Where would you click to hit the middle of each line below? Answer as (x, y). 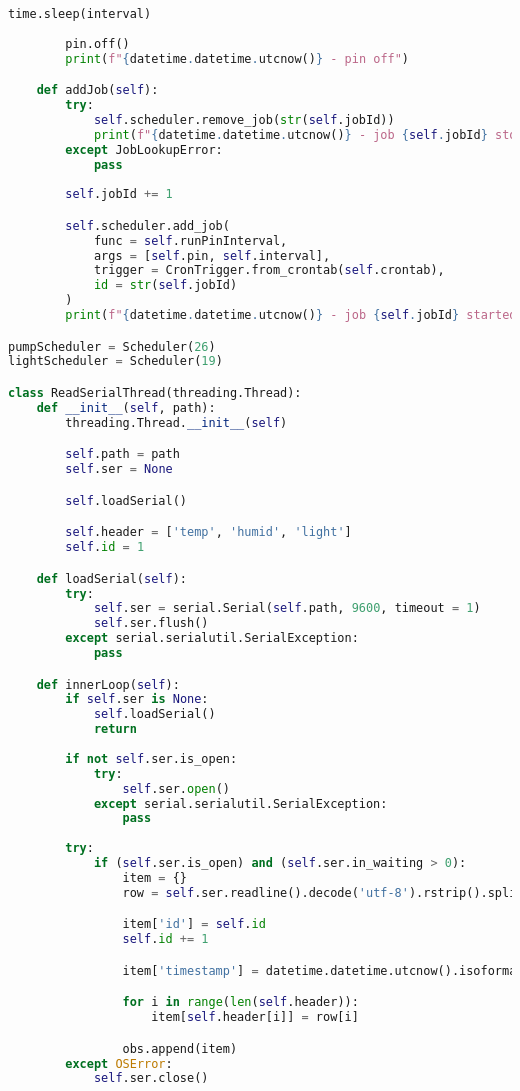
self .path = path (122, 454)
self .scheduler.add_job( (147, 225)
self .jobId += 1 (119, 194)
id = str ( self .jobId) (165, 285)
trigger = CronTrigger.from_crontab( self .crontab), (269, 270)
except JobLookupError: (144, 149)
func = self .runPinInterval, (190, 240)
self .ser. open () (176, 788)
